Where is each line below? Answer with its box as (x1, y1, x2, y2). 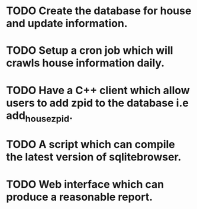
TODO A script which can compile (6, 138, 176, 152)
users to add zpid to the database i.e (6, 96, 189, 110)
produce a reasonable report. (6, 190, 153, 204)
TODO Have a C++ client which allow (6, 83, 190, 97)
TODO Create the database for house (6, 4, 192, 18)
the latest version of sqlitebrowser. (6, 150, 182, 164)
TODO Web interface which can (6, 178, 164, 191)
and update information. (6, 17, 128, 30)
